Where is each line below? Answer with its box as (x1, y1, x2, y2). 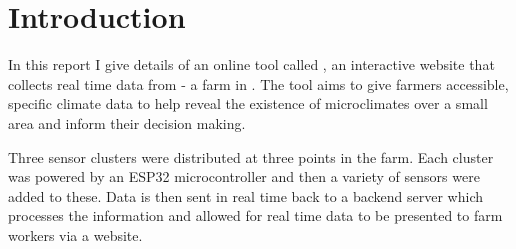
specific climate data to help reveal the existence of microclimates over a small (8, 93, 488, 114)
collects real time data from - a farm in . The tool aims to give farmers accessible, (8, 73, 509, 94)
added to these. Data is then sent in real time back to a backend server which (8, 185, 484, 206)
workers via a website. (8, 224, 143, 245)
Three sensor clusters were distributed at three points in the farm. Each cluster (8, 146, 494, 167)
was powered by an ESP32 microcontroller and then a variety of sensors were (8, 166, 480, 187)
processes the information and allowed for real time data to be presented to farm (8, 205, 503, 226)
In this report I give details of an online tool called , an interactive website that (8, 54, 495, 75)
